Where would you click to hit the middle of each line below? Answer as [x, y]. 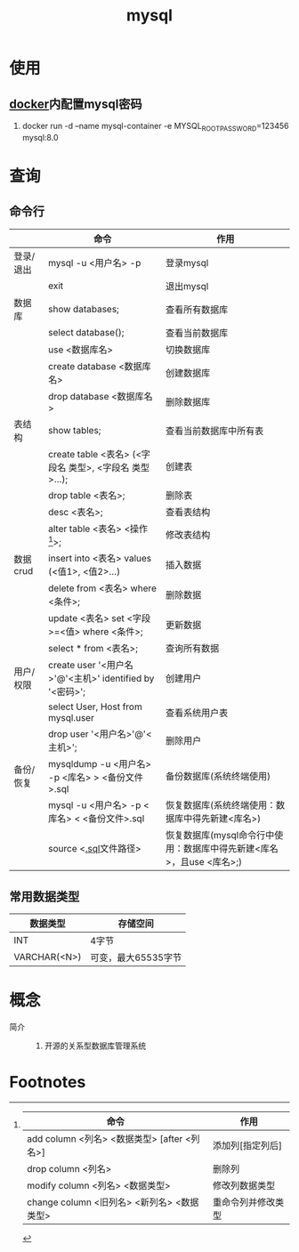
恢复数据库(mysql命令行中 [220, 836]
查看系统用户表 [197, 713]
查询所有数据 [193, 649]
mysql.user [72, 718]
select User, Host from [95, 707]
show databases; [84, 309]
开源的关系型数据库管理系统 [95, 1046]
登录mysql [187, 263]
